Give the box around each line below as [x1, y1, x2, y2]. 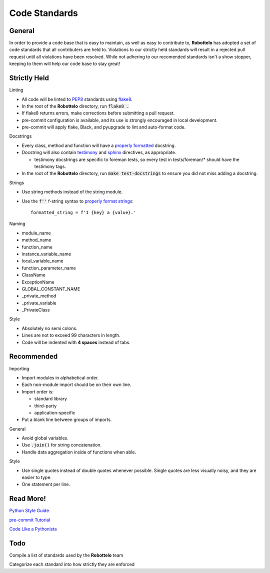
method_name [21, 237, 51, 243]
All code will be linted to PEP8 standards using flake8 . [21, 96, 132, 102]
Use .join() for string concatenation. [21, 442, 102, 448]
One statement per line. [21, 481, 70, 487]
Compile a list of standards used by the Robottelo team [9, 552, 123, 558]
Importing [9, 365, 29, 371]
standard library [34, 395, 67, 402]
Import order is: [21, 388, 54, 394]
